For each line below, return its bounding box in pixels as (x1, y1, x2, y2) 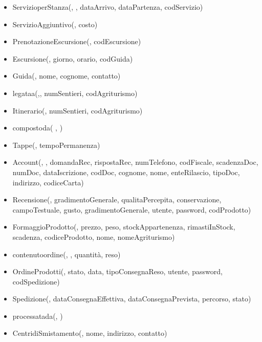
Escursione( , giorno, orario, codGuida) (12, 53, 133, 64)
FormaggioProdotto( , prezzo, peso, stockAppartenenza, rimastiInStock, (12, 221, 235, 232)
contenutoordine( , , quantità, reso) (12, 249, 121, 259)
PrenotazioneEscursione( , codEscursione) (12, 36, 141, 47)
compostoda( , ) (12, 122, 63, 133)
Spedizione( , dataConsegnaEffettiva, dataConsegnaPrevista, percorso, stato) (12, 293, 251, 304)
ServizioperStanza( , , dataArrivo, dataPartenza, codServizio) (12, 2, 203, 12)
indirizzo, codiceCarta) (12, 177, 84, 187)
